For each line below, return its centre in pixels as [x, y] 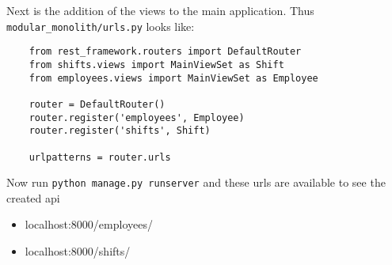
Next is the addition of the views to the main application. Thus [160, 10]
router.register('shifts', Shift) [120, 131]
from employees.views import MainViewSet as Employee [173, 78]
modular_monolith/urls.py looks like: [101, 26]
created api [33, 197]
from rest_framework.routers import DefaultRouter [165, 52]
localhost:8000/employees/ [89, 224]
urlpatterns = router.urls [100, 157]
